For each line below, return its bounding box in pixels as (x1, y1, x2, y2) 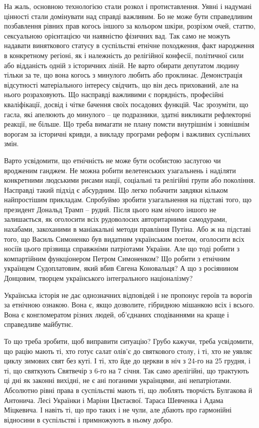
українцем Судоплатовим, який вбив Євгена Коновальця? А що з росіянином (4, 263, 238, 273)
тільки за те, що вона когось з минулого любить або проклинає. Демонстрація (4, 70, 242, 80)
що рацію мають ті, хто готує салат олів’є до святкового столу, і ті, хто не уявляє (4, 345, 252, 356)
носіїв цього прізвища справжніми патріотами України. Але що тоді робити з (4, 243, 239, 254)
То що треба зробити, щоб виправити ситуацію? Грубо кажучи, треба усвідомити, (4, 336, 254, 346)
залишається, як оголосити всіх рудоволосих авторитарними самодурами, (4, 214, 227, 224)
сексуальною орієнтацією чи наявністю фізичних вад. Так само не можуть (4, 30, 230, 41)
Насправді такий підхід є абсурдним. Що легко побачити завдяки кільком (4, 184, 228, 195)
